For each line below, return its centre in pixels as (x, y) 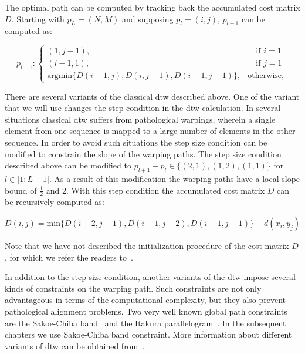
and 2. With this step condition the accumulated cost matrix (155, 190)
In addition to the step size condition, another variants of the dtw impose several (150, 277)
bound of (21, 190)
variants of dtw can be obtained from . (75, 345)
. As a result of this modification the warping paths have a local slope (175, 178)
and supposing (148, 18)
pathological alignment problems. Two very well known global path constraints (146, 311)
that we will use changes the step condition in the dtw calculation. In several (143, 108)
